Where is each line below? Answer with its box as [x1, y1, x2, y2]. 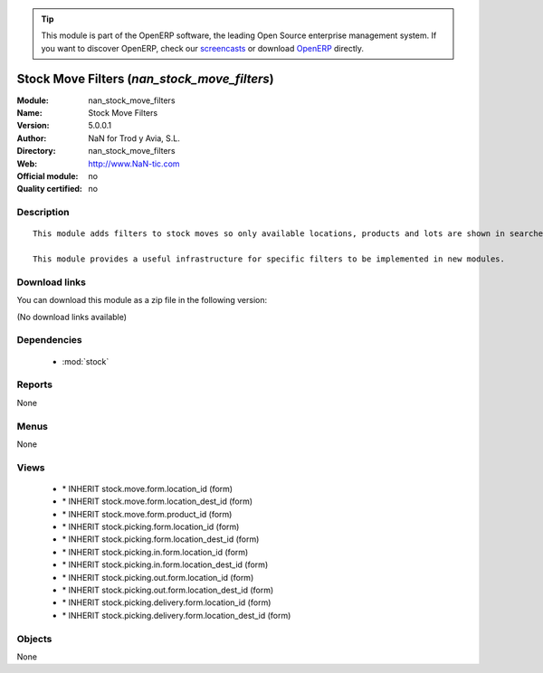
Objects [16, 632, 52, 645]
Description [16, 206, 70, 219]
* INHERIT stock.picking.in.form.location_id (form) [62, 546, 249, 557]
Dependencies [16, 334, 83, 346]
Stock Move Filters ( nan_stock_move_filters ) [16, 71, 275, 86]
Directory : [16, 146, 56, 156]
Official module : [16, 171, 79, 182]
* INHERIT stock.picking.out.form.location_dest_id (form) [62, 584, 274, 595]
